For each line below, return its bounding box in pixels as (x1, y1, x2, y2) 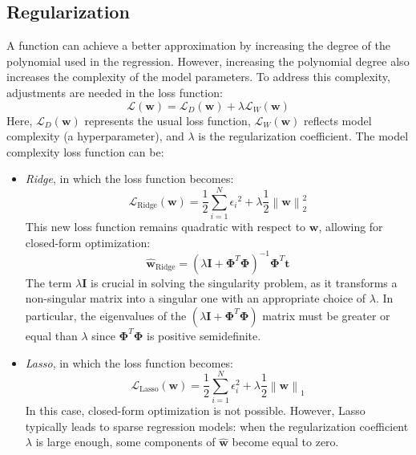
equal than (25, 327, 78, 343)
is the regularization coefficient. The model (198, 128, 409, 144)
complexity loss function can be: (6, 143, 164, 160)
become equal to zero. (232, 433, 339, 450)
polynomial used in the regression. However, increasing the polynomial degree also (6, 52, 410, 69)
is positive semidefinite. (147, 327, 261, 343)
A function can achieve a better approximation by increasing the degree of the (6, 37, 390, 54)
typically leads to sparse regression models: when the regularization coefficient (25, 417, 409, 434)
